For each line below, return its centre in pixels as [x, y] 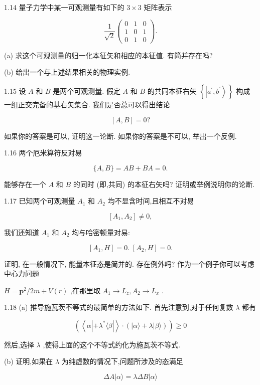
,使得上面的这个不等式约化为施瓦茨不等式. [112, 344]
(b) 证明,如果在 [29, 361]
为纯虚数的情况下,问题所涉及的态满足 [122, 361]
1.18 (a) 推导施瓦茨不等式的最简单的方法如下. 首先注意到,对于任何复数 [119, 307]
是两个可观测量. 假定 [87, 90]
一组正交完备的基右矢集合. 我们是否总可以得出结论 [87, 104]
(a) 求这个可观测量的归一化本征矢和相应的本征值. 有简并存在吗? [108, 55]
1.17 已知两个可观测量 [40, 201]
